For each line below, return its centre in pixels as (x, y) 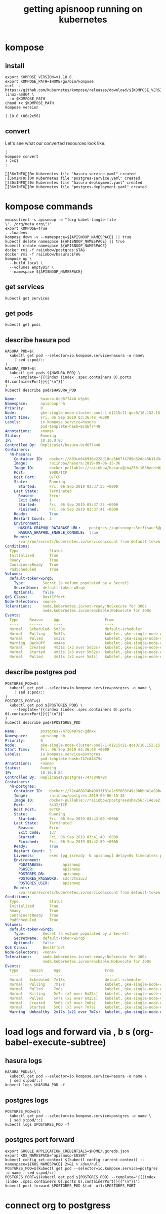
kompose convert (22, 156)
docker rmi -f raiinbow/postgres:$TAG (45, 250)
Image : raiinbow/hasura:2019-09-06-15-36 (67, 463)
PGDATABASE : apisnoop (49, 865)
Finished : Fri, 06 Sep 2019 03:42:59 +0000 (68, 842)
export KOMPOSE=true (26, 228)
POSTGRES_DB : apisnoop (49, 874)
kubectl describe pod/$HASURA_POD (41, 390)
